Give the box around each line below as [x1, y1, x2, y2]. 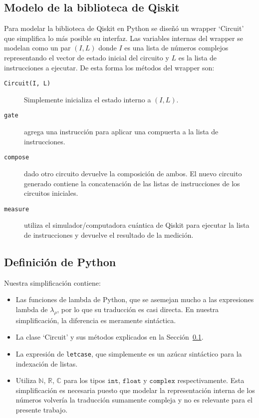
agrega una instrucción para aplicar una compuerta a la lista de [24, 126, 219, 137]
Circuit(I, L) [4, 80, 51, 87]
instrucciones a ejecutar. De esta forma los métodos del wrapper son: [4, 62, 215, 72]
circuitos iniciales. [24, 188, 78, 198]
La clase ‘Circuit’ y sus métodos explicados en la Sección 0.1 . [15, 332, 204, 342]
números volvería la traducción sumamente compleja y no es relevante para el [15, 395, 253, 405]
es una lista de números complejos [124, 42, 229, 53]
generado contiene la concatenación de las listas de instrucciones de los [24, 178, 240, 188]
